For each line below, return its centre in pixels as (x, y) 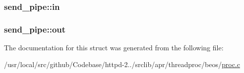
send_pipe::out (35, 29)
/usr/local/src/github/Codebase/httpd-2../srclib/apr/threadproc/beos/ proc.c (122, 64)
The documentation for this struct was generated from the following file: (114, 48)
